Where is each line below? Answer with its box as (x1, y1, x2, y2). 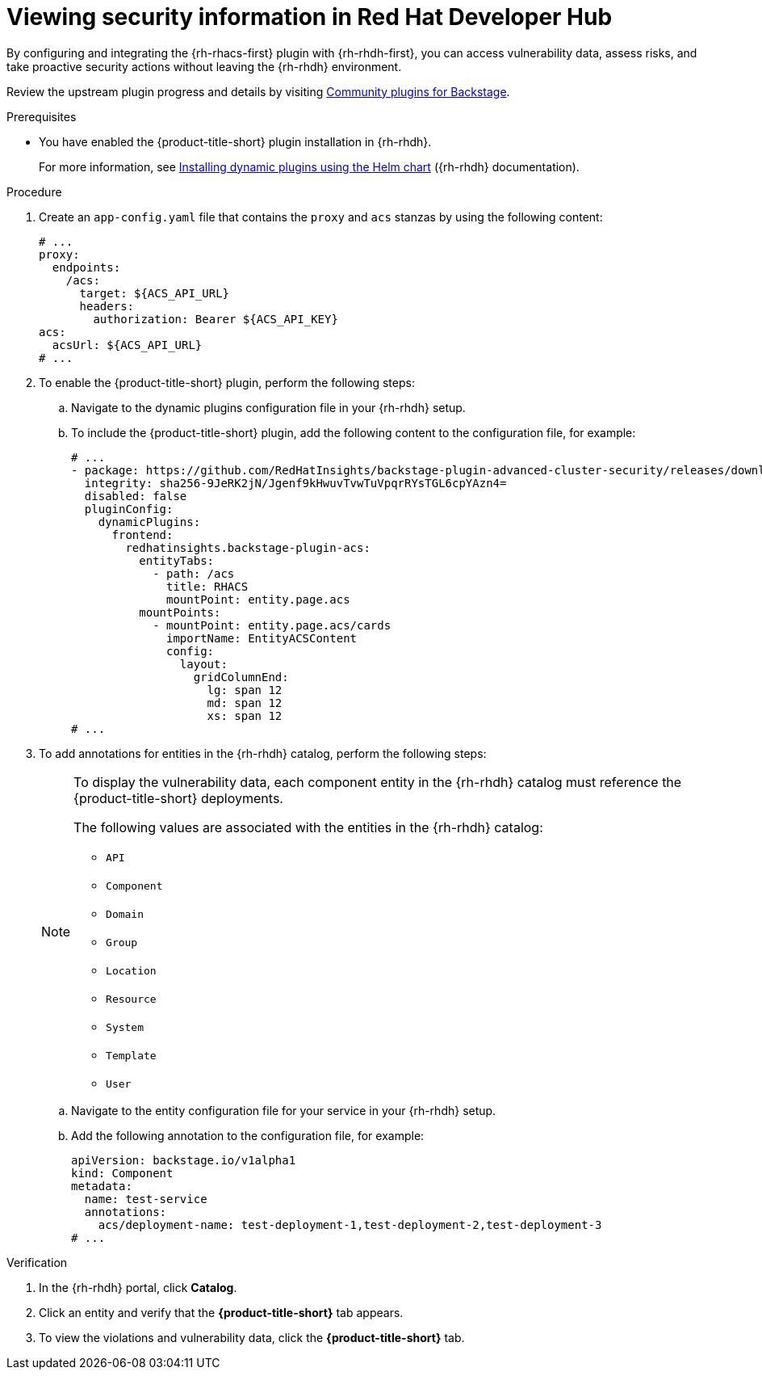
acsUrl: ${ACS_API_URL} (52, 338, 203, 351)
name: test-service (84, 1192, 207, 1206)
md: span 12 (207, 696, 283, 709)
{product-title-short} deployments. (73, 789, 283, 806)
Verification (6, 1255, 68, 1269)
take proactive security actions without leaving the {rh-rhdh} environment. (6, 59, 402, 74)
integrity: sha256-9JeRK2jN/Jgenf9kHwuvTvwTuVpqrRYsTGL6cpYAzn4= (84, 476, 507, 490)
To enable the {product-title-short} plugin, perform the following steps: (39, 375, 415, 389)
